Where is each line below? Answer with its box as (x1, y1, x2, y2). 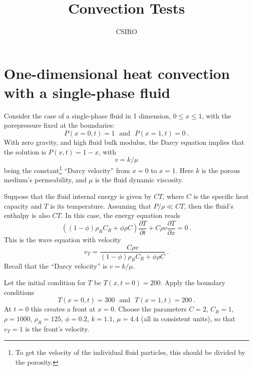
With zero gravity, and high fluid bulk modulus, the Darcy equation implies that (4, 137, 245, 147)
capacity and (4, 200, 42, 211)
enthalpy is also (4, 210, 50, 220)
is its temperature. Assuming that (50, 200, 151, 211)
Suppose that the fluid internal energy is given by (4, 191, 152, 201)
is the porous (201, 165, 240, 175)
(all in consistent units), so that (141, 313, 235, 323)
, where (163, 191, 184, 201)
